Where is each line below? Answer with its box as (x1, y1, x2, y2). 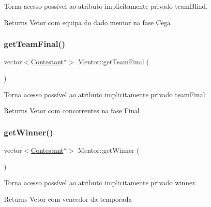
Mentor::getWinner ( (78, 145, 139, 155)
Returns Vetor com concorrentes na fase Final (4, 105, 140, 116)
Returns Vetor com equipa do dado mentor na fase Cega (4, 17, 171, 27)
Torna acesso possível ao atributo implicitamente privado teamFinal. (4, 89, 207, 99)
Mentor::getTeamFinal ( (78, 57, 149, 67)
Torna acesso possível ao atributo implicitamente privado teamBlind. (4, 1, 208, 11)
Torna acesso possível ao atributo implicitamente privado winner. (4, 177, 197, 188)
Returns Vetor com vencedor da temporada (4, 193, 132, 204)
